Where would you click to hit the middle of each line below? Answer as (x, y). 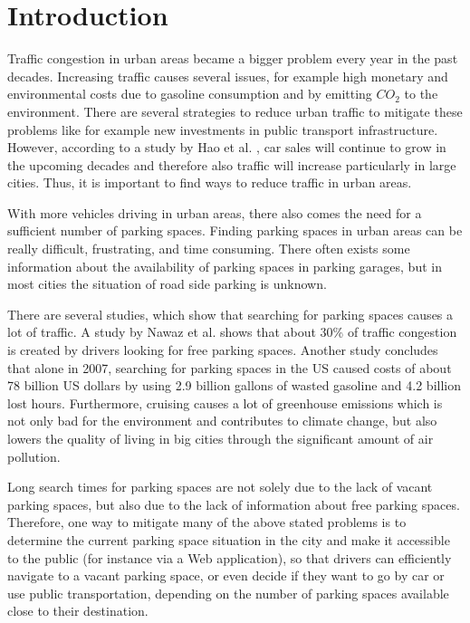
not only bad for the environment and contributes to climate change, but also (222, 421)
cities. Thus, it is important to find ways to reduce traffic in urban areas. (210, 182)
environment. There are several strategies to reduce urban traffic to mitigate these (235, 111)
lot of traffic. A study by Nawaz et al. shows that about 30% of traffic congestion (232, 332)
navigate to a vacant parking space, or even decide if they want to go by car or (226, 575)
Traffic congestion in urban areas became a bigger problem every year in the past (233, 58)
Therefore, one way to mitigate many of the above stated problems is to (207, 522)
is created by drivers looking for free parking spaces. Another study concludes (223, 350)
